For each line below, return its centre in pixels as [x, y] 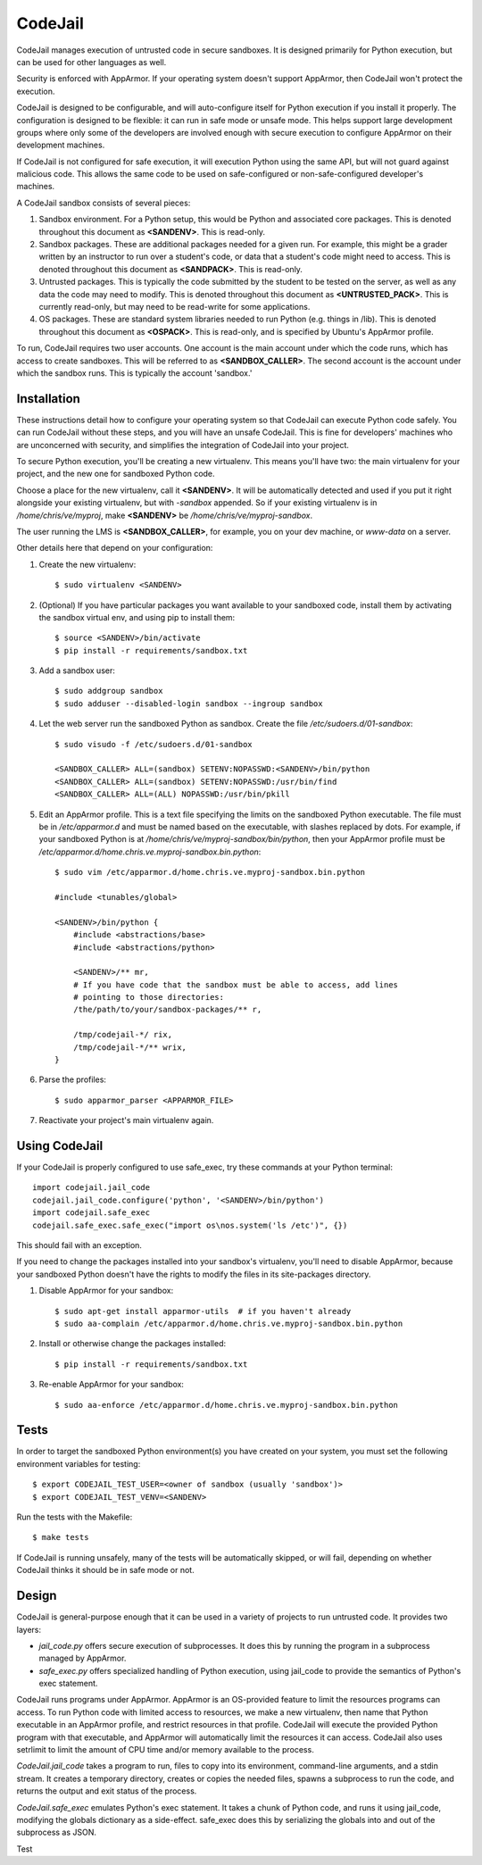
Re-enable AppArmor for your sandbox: [112, 1385]
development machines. [61, 145]
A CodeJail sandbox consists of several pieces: [104, 203]
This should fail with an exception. [79, 1245]
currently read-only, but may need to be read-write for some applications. [175, 306]
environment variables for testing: [79, 1463]
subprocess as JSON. [57, 1832]
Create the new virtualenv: [87, 564]
